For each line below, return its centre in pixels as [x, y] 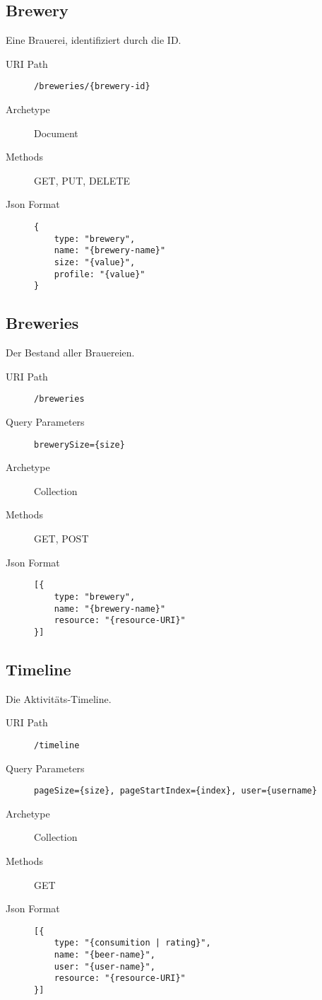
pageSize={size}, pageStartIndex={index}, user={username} [175, 791]
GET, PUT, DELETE [82, 180]
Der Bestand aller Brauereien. [70, 353]
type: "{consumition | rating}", [132, 943]
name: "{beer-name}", [105, 955]
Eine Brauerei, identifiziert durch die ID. [94, 40]
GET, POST [61, 539]
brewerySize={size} [79, 444]
